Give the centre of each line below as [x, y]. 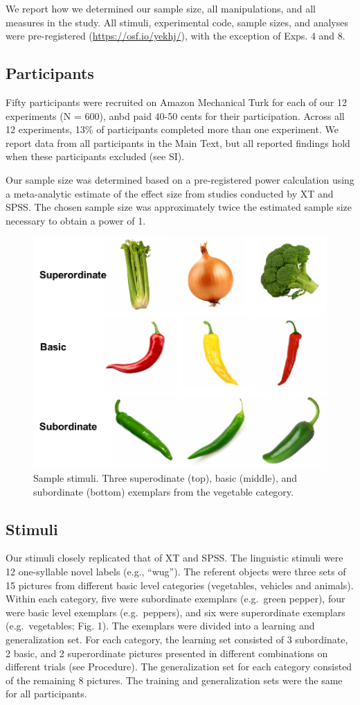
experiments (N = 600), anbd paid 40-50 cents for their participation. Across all [175, 115]
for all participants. [46, 694]
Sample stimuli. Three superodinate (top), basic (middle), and [165, 478]
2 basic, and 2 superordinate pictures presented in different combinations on [167, 653]
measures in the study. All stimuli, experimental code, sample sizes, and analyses [177, 22]
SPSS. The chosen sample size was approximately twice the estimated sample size [179, 207]
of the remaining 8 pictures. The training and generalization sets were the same [174, 680]
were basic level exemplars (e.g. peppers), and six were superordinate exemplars [175, 612]
